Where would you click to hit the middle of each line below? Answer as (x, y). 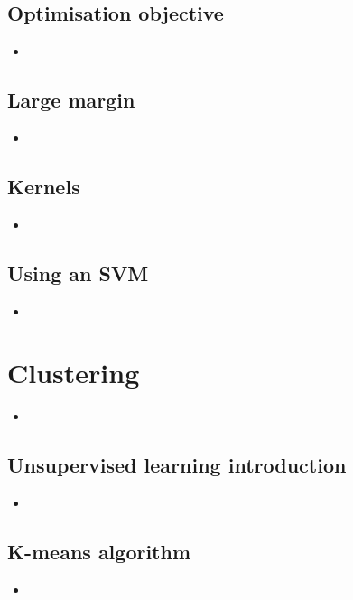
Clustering (74, 373)
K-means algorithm (99, 552)
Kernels (44, 186)
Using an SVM (78, 272)
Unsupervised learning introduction (177, 465)
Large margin (71, 100)
